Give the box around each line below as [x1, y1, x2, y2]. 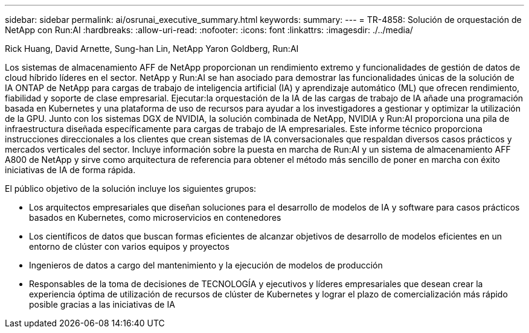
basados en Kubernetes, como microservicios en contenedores [29, 212, 281, 223]
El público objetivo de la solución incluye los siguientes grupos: [5, 183, 257, 194]
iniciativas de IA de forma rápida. [5, 165, 136, 175]
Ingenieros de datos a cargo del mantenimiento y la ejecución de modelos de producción [29, 260, 383, 270]
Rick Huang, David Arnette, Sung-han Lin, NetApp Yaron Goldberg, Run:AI [5, 43, 299, 54]
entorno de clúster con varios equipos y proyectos [29, 241, 229, 252]
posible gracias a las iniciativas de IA [29, 299, 175, 309]
